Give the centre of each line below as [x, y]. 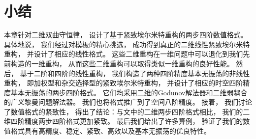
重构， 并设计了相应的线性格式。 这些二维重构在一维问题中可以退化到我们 [124, 54]
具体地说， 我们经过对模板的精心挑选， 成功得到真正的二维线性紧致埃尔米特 [127, 44]
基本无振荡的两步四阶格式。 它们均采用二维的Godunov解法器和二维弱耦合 [129, 92]
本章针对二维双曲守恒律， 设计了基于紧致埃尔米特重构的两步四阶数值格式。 [126, 35]
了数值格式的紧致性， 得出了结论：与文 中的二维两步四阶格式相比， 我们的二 [127, 111]
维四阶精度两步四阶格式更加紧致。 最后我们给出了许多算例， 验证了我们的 [124, 121]
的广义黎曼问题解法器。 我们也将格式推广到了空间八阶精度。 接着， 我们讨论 [128, 102]
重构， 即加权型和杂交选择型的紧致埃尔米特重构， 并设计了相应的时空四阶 [124, 83]
